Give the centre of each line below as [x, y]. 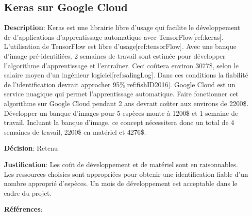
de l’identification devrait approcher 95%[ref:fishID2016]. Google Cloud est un [120, 84]
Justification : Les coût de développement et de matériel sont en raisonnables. [121, 164]
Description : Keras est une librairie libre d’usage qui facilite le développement [122, 27]
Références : [23, 209]
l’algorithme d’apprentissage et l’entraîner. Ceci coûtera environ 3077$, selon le [121, 65]
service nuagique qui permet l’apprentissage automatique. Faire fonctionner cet [121, 94]
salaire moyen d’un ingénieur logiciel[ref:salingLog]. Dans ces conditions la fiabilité [126, 75]
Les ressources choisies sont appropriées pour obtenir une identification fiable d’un [126, 174]
